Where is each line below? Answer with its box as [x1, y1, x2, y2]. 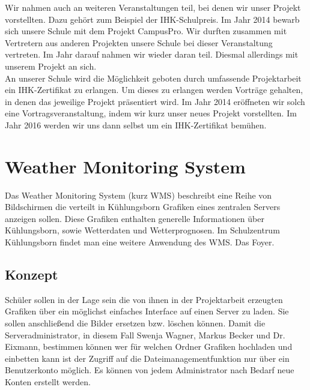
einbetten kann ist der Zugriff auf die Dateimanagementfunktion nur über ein [5, 352, 290, 364]
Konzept [5, 265, 58, 284]
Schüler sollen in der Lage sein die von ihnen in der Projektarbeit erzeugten [5, 293, 283, 305]
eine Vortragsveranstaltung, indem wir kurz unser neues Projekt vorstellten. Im [5, 107, 297, 119]
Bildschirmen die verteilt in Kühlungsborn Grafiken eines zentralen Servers [5, 200, 281, 213]
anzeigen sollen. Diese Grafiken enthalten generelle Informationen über [5, 212, 264, 224]
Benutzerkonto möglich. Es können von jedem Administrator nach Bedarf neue [5, 364, 294, 376]
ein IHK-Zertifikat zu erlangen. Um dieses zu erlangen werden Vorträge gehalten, [5, 83, 303, 96]
